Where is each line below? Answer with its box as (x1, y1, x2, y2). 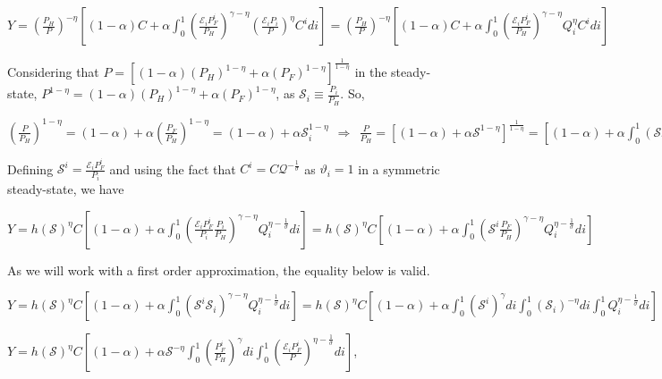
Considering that (7, 63, 99, 81)
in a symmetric (358, 159, 440, 178)
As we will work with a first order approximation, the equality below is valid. (7, 260, 430, 279)
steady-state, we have (7, 179, 124, 198)
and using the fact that (109, 159, 236, 178)
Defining (7, 159, 54, 178)
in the (354, 63, 387, 81)
